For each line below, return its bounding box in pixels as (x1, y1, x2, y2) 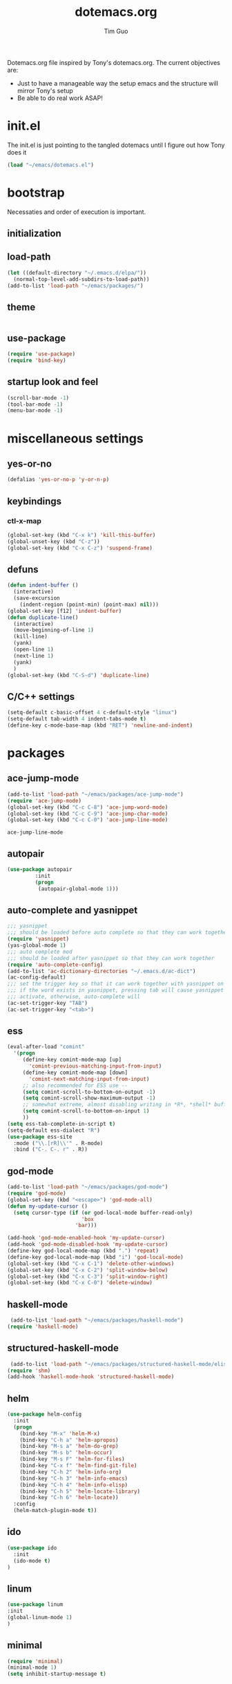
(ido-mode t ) (13, 1557, 51, 1564)
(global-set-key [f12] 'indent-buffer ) (7, 607, 122, 614)
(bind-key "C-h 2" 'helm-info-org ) (19, 1468, 122, 1476)
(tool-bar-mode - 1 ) (7, 401, 64, 408)
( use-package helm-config (7, 1411, 81, 1418)
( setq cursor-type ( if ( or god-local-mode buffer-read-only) (13, 1209, 193, 1216)
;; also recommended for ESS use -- (22, 1081, 128, 1089)
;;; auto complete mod (7, 948, 72, 955)
